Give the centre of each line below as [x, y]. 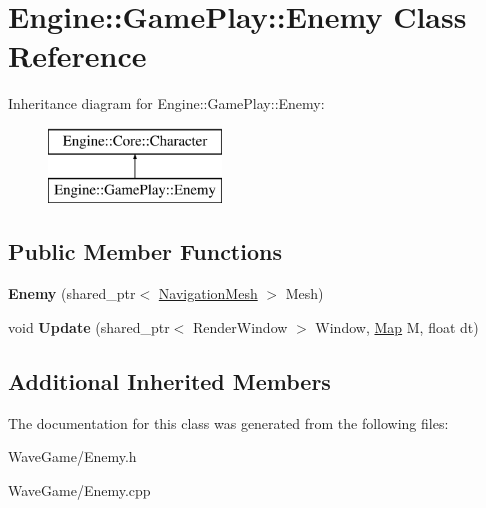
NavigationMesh [208, 293]
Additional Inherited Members [169, 380]
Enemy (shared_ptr [72, 293]
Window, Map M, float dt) [397, 326]
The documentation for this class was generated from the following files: [228, 422]
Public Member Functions [145, 251]
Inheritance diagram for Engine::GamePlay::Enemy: [166, 103]
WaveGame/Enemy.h [72, 456]
